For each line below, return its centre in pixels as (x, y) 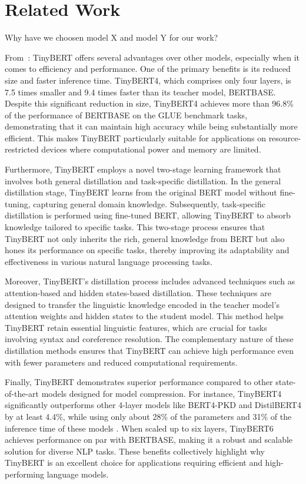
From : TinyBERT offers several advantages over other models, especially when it (152, 57)
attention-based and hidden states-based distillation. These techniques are (138, 293)
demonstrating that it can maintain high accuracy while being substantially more (151, 126)
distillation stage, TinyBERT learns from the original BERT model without (141, 192)
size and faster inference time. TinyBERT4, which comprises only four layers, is (148, 80)
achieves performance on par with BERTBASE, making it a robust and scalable (149, 440)
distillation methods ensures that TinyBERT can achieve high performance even (149, 350)
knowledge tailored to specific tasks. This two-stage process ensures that (135, 227)
